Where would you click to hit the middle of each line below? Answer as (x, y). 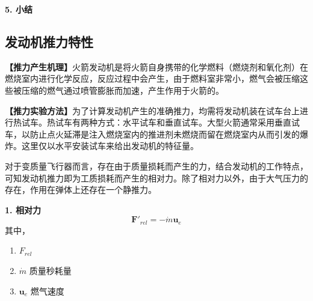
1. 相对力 (23, 209)
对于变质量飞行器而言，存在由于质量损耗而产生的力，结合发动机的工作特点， (156, 166)
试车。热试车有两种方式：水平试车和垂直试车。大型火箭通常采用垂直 (156, 122)
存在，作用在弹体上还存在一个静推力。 (81, 190)
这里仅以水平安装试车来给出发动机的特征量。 (110, 146)
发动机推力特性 (49, 41)
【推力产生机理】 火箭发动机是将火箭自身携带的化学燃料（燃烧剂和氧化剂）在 (156, 66)
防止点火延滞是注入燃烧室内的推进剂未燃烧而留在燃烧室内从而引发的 (165, 134)
